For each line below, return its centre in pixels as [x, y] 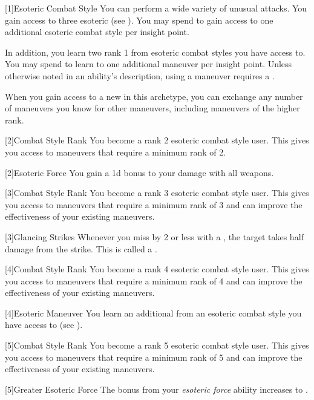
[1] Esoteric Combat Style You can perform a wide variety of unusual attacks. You [156, 8]
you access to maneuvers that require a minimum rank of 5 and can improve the [154, 357]
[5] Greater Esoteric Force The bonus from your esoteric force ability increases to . [156, 389]
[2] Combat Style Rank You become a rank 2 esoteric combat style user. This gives [157, 140]
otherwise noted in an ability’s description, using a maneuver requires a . [140, 75]
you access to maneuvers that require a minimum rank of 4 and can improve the [154, 280]
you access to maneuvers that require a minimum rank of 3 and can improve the [154, 204]
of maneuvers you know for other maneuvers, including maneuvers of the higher [152, 108]
